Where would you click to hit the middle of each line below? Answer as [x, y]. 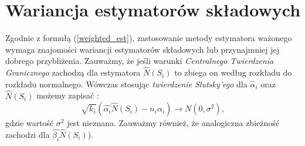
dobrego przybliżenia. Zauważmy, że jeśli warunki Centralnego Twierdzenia [140, 61]
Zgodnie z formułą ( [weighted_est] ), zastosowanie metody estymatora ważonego [149, 38]
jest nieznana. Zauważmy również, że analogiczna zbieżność [173, 123]
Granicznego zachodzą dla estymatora [73, 72]
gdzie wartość [30, 123]
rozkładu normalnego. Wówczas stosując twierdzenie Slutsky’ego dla [126, 84]
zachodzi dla [28, 134]
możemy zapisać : [68, 95]
